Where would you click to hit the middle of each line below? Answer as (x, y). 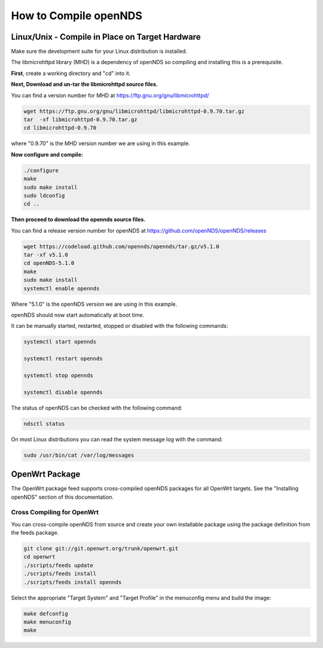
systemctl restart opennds (63, 359)
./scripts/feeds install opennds (73, 582)
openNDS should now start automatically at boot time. (78, 315)
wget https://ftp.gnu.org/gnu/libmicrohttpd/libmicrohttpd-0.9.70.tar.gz (134, 111)
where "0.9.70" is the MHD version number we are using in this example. (101, 143)
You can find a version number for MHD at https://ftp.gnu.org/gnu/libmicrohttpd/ (110, 95)
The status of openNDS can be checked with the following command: (97, 408)
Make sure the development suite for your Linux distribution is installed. (99, 52)
